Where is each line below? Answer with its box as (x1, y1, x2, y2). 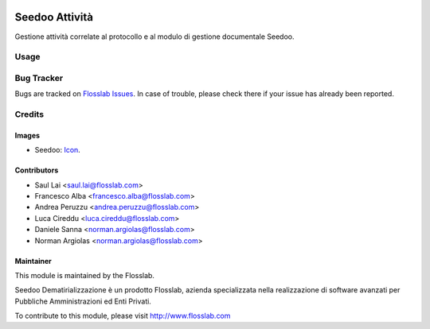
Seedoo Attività (14, 10, 93, 24)
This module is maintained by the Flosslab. (14, 270, 155, 280)
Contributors (14, 165, 59, 175)
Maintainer (14, 256, 52, 265)
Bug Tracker (14, 72, 64, 83)
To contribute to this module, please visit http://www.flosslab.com (14, 311, 231, 321)
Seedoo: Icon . (34, 145, 81, 155)
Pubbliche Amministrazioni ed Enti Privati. (14, 296, 151, 306)
